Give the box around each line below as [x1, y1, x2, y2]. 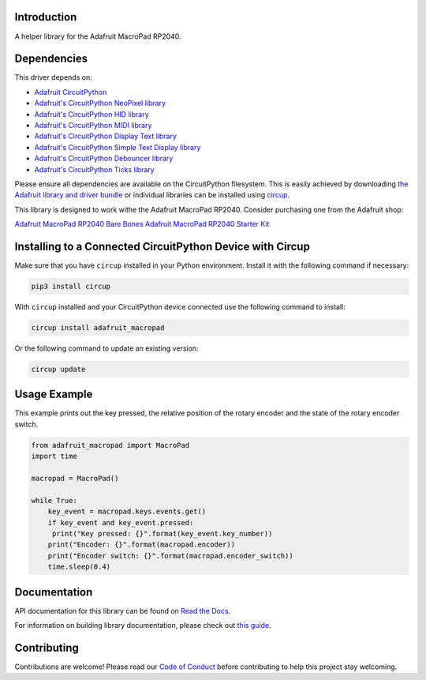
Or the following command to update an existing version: [14, 344, 199, 353]
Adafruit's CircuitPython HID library [34, 109, 149, 118]
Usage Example [14, 388, 93, 401]
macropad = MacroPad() [31, 474, 119, 483]
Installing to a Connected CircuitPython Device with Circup [14, 239, 311, 253]
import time [31, 452, 78, 461]
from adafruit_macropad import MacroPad [31, 441, 189, 449]
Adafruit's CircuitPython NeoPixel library [34, 99, 166, 108]
